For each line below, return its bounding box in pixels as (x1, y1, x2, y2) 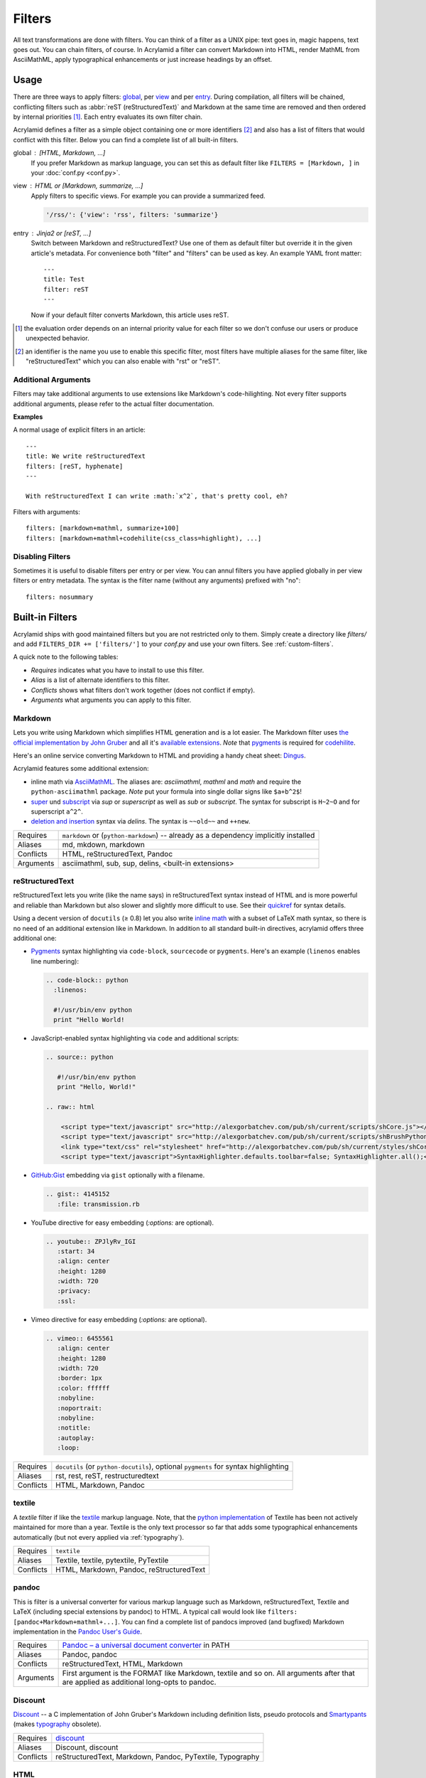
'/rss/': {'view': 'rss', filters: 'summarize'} (45, 211, 219, 218)
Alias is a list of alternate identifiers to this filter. (31, 676, 170, 684)
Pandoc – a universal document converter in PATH (62, 1640, 230, 1650)
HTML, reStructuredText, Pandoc (62, 848, 173, 858)
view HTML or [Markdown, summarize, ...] (13, 181, 143, 190)
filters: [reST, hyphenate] (26, 462, 124, 470)
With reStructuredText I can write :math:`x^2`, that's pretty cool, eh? (26, 491, 288, 500)
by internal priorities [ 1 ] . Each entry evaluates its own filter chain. (13, 112, 202, 121)
